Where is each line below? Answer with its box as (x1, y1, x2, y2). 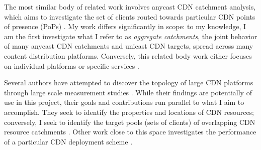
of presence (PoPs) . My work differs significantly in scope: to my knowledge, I (4, 21, 246, 32)
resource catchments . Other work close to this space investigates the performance (4, 126, 256, 137)
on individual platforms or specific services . (4, 60, 139, 71)
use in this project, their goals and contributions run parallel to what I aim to (4, 97, 244, 107)
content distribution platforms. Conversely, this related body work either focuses (4, 50, 252, 61)
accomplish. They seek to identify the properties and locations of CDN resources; (4, 106, 254, 117)
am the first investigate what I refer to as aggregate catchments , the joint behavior (4, 31, 257, 41)
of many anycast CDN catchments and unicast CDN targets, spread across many (4, 41, 253, 51)
